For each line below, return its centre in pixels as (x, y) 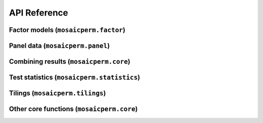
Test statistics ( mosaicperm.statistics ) (75, 78)
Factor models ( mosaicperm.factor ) (67, 30)
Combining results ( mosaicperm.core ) (70, 61)
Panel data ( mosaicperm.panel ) (59, 45)
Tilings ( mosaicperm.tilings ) (57, 93)
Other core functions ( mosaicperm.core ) (74, 109)
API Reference (38, 13)
